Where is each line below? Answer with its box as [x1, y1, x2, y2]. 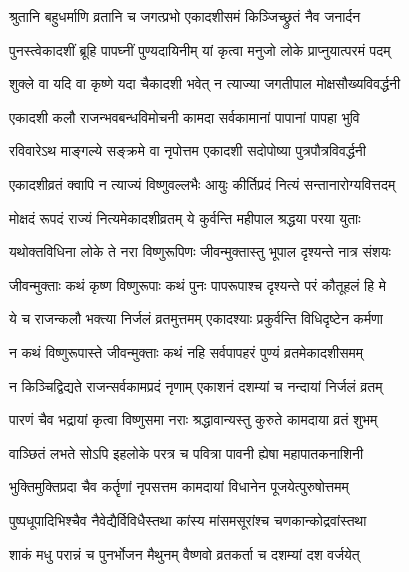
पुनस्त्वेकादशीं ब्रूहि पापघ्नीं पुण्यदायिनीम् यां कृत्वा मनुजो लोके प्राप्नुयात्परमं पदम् [9, 39, 391, 60]
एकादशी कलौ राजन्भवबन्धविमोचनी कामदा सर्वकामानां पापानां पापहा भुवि [9, 106, 360, 127]
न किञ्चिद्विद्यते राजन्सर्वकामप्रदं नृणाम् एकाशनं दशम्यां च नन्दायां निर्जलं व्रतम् [9, 375, 383, 396]
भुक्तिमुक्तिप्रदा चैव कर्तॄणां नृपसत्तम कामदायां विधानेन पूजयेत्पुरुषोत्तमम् [9, 476, 349, 497]
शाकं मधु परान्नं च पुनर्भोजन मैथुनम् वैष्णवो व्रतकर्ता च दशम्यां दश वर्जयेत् [9, 543, 360, 564]
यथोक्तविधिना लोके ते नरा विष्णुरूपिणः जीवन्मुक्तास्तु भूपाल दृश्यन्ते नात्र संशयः [9, 241, 391, 262]
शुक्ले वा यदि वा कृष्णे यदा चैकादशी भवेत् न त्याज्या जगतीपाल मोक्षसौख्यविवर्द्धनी [9, 73, 401, 94]
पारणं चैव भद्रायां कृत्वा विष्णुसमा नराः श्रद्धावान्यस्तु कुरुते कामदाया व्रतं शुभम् [9, 409, 378, 430]
